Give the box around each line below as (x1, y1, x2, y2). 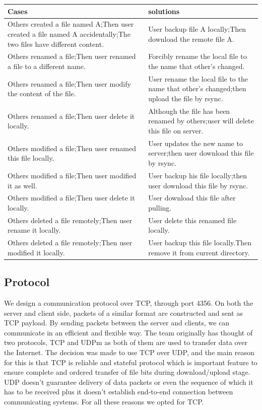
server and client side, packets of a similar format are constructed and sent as (4, 307, 243, 318)
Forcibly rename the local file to (148, 51, 247, 61)
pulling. (148, 202, 172, 213)
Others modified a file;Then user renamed (8, 143, 136, 153)
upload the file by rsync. (148, 93, 223, 103)
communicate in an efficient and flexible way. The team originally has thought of (4, 327, 253, 337)
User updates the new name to (148, 138, 243, 148)
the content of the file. (8, 88, 76, 99)
